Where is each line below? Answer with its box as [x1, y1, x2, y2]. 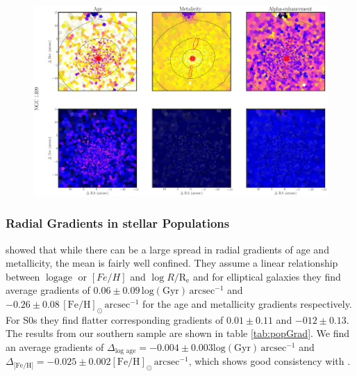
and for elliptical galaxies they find [192, 269, 341, 283]
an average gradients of [6, 339, 104, 354]
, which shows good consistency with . [188, 354, 351, 368]
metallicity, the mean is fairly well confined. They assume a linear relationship [6, 256, 338, 270]
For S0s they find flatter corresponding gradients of [6, 312, 224, 327]
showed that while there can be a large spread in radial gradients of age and [6, 242, 329, 256]
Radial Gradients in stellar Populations [6, 214, 230, 232]
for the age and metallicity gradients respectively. [142, 296, 352, 311]
